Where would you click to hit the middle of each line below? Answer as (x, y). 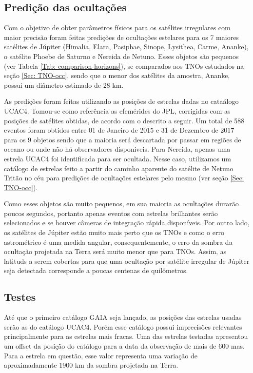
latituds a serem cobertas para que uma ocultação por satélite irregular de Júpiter (127, 261)
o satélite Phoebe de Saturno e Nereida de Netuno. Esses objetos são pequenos (121, 56)
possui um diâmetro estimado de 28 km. (64, 85)
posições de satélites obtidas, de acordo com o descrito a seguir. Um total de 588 (124, 120)
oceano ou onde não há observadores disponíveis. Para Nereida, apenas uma (117, 149)
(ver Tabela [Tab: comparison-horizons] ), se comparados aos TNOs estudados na (124, 66)
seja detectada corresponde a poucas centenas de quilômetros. (96, 270)
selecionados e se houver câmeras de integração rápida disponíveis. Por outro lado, (127, 223)
